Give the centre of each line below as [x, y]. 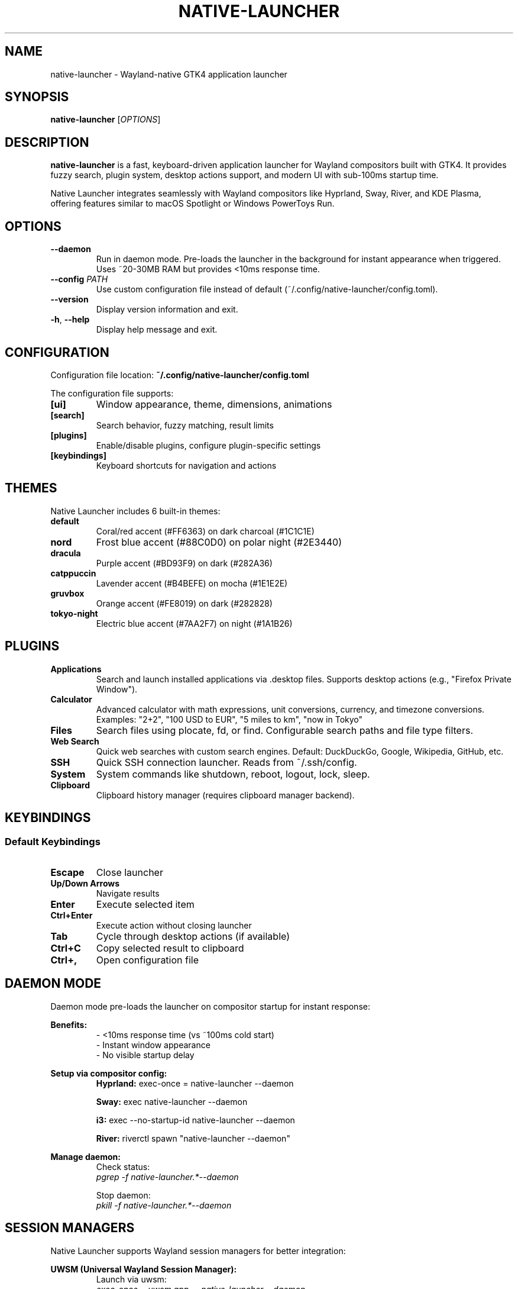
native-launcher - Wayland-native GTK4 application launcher [169, 74]
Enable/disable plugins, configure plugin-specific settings [208, 445]
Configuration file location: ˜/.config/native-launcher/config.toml [180, 375]
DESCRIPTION [47, 142]
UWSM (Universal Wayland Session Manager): [144, 1269]
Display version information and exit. [167, 310]
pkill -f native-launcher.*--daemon [164, 1205]
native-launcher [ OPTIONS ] [106, 120]
